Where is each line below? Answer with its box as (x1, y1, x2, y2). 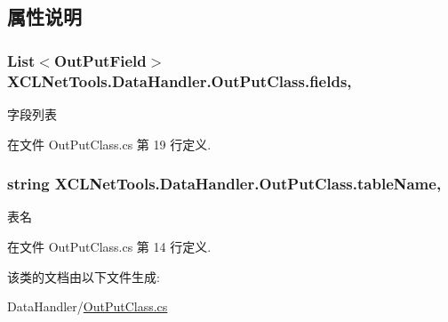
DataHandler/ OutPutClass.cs (7, 297, 168, 316)
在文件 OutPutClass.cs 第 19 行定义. (7, 134, 212, 153)
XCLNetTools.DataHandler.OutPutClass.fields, (7, 69, 352, 92)
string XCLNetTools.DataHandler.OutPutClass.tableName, (7, 173, 442, 195)
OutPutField (53, 49, 147, 71)
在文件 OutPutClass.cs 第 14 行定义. (7, 237, 212, 255)
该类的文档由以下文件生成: (7, 267, 160, 286)
